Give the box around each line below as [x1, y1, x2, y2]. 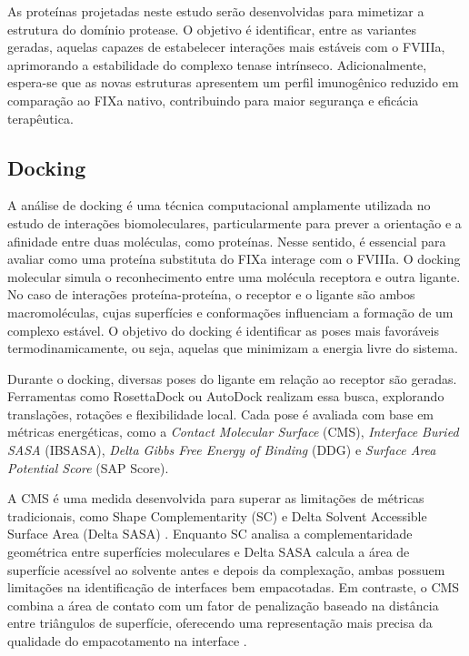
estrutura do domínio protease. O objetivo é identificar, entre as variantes [7, 19, 417, 38]
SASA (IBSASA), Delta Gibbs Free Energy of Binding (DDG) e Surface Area [7, 440, 436, 459]
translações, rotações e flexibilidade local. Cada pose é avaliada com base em [7, 404, 434, 423]
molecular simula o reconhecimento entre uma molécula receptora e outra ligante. [7, 267, 461, 286]
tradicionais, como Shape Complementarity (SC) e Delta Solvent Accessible [7, 506, 427, 525]
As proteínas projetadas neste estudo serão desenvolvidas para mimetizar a [7, 2, 424, 20]
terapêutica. [7, 108, 74, 127]
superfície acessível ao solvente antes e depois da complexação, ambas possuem [7, 560, 445, 579]
